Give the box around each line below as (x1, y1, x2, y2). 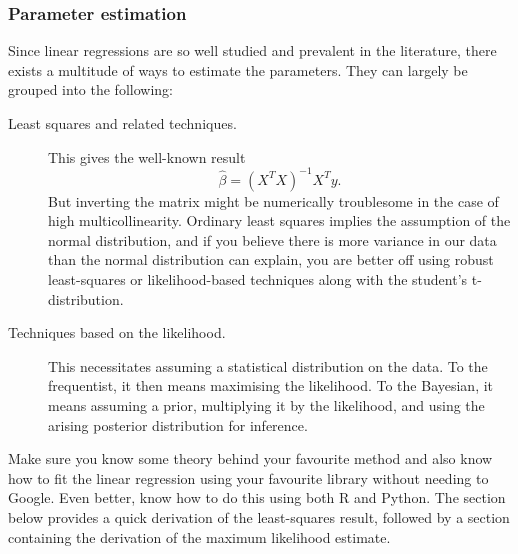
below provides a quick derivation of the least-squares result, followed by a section (8, 507, 510, 527)
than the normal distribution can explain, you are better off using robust (48, 249, 494, 270)
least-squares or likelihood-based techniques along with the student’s (48, 269, 468, 290)
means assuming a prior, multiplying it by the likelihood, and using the (48, 395, 485, 416)
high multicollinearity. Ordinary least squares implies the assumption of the (48, 210, 511, 231)
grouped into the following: (8, 79, 173, 100)
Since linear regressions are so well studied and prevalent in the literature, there (8, 40, 497, 61)
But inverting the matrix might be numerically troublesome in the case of (48, 190, 499, 211)
